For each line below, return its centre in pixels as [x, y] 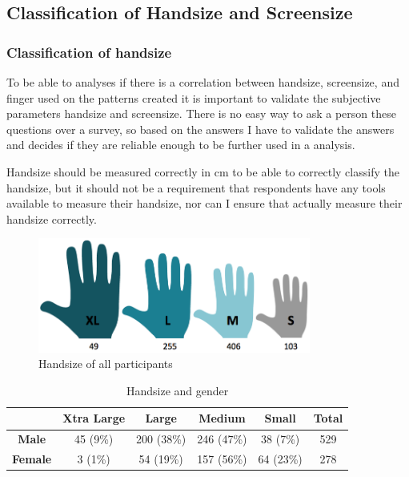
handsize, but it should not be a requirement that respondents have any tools [196, 187]
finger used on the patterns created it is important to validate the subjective [194, 97]
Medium [222, 418]
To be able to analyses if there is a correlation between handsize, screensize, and [203, 82]
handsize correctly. [52, 218]
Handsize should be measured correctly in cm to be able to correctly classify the [203, 171]
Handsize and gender [177, 390]
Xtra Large [94, 418]
